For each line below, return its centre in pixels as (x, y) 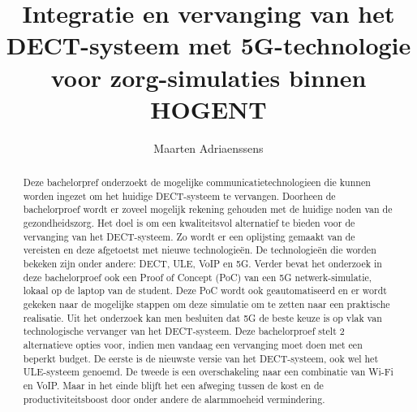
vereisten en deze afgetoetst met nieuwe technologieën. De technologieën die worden (200, 250)
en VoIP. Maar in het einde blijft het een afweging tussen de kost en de (173, 385)
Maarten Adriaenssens (208, 147)
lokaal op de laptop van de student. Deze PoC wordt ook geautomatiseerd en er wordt (205, 291)
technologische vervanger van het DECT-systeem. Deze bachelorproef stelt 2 (184, 331)
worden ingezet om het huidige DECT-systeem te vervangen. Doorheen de (179, 195)
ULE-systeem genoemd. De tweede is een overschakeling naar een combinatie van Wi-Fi (208, 372)
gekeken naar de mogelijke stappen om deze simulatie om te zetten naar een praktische (206, 304)
